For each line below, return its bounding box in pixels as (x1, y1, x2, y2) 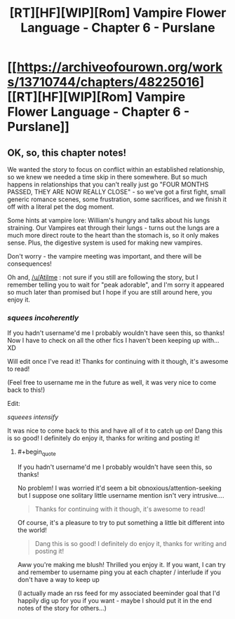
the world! (17, 526, 47, 534)
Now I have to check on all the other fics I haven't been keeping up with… (7, 336, 220, 345)
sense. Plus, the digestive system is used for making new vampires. (7, 238, 203, 247)
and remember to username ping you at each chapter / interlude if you (17, 568, 221, 576)
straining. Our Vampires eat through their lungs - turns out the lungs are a (7, 224, 220, 232)
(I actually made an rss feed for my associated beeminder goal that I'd (17, 589, 220, 597)
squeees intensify (7, 413, 59, 421)
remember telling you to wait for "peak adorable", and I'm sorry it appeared (7, 280, 224, 289)
